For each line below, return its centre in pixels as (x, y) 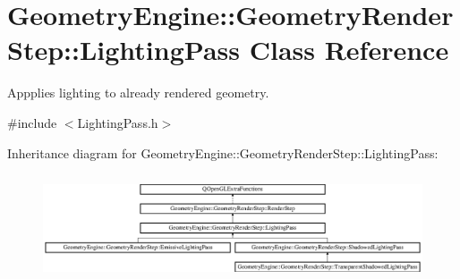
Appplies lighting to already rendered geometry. (138, 93)
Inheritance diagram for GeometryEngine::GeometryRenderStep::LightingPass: (223, 152)
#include (32, 122)
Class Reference (349, 50)
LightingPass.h (118, 122)
